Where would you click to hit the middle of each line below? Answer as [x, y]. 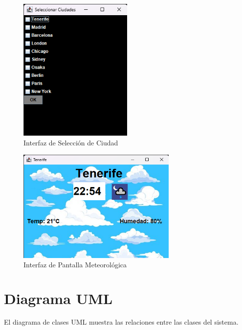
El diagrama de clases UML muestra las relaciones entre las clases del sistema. [121, 322]
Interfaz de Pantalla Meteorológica [75, 265]
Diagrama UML [58, 298]
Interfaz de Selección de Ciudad [71, 143]
